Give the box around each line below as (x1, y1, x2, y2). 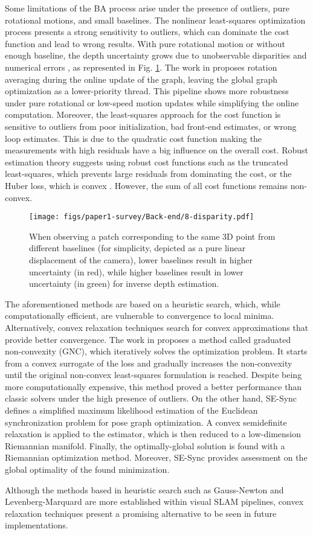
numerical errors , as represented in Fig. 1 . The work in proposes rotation (5, 60, 277, 73)
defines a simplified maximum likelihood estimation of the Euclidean (5, 404, 258, 417)
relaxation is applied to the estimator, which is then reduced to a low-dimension (5, 428, 302, 440)
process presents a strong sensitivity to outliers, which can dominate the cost (5, 25, 289, 38)
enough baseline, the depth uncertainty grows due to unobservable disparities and (5, 49, 307, 62)
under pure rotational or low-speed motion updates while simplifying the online (5, 96, 299, 109)
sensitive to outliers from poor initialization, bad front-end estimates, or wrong (5, 120, 297, 132)
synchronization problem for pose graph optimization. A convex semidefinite (5, 415, 287, 428)
